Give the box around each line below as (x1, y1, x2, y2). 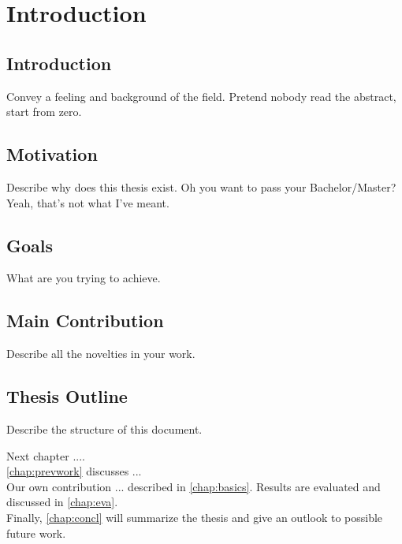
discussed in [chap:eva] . (6, 494, 118, 510)
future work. (6, 524, 66, 541)
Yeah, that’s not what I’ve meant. (6, 194, 169, 211)
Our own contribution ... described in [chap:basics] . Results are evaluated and (6, 478, 381, 494)
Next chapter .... (6, 447, 85, 464)
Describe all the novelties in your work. (6, 345, 195, 362)
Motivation (6, 142, 98, 166)
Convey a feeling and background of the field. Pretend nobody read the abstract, (6, 88, 396, 104)
